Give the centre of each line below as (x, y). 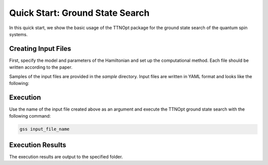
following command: (30, 116)
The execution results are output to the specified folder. (66, 157)
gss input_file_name (44, 129)
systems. (18, 34)
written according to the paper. (41, 67)
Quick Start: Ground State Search (79, 13)
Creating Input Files (40, 49)
